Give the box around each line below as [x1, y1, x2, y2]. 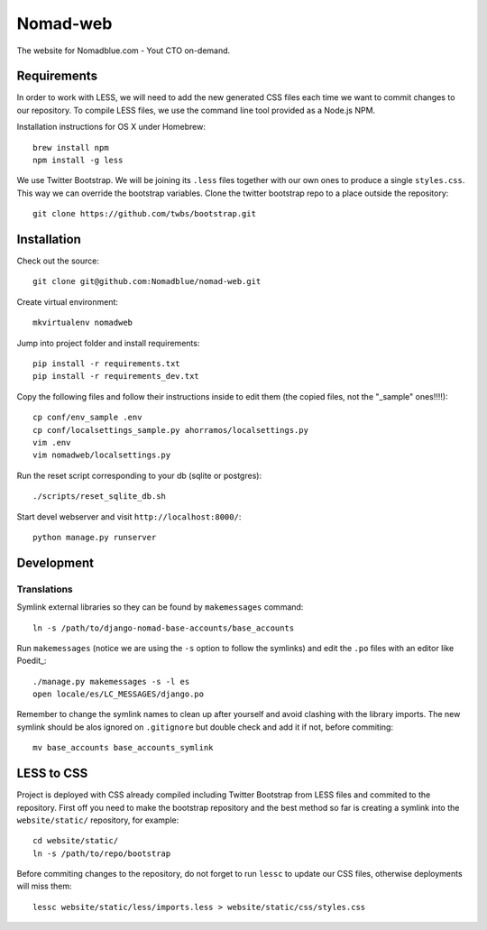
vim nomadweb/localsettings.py [32, 450, 171, 460]
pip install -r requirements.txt [32, 359, 180, 369]
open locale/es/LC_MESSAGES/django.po [32, 689, 205, 699]
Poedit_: [16, 655, 47, 667]
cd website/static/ [32, 835, 119, 846]
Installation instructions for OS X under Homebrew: [16, 122, 207, 133]
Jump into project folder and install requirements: [16, 337, 200, 348]
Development [16, 555, 95, 570]
